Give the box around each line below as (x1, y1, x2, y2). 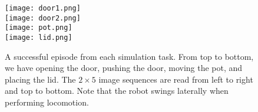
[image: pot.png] (5, 23, 72, 32)
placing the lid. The (5, 73, 76, 85)
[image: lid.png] (5, 33, 72, 42)
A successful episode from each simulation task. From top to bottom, (5, 50, 254, 62)
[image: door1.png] (5, 4, 81, 12)
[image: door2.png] (5, 13, 81, 22)
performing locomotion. (5, 96, 89, 108)
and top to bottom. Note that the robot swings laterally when (5, 84, 229, 97)
